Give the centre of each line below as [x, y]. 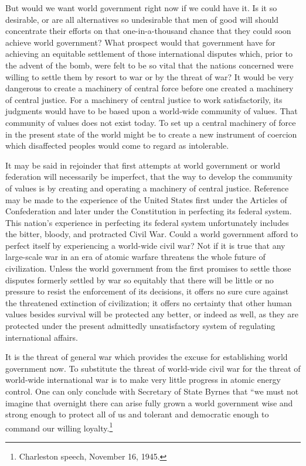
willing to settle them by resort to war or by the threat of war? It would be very [149, 76]
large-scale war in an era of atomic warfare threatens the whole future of [135, 257]
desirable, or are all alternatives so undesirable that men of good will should [142, 19]
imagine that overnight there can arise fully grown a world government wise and [149, 402]
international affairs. [42, 337]
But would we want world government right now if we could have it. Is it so [141, 8]
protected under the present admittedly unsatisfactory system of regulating [140, 326]
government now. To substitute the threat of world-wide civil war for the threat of [153, 368]
